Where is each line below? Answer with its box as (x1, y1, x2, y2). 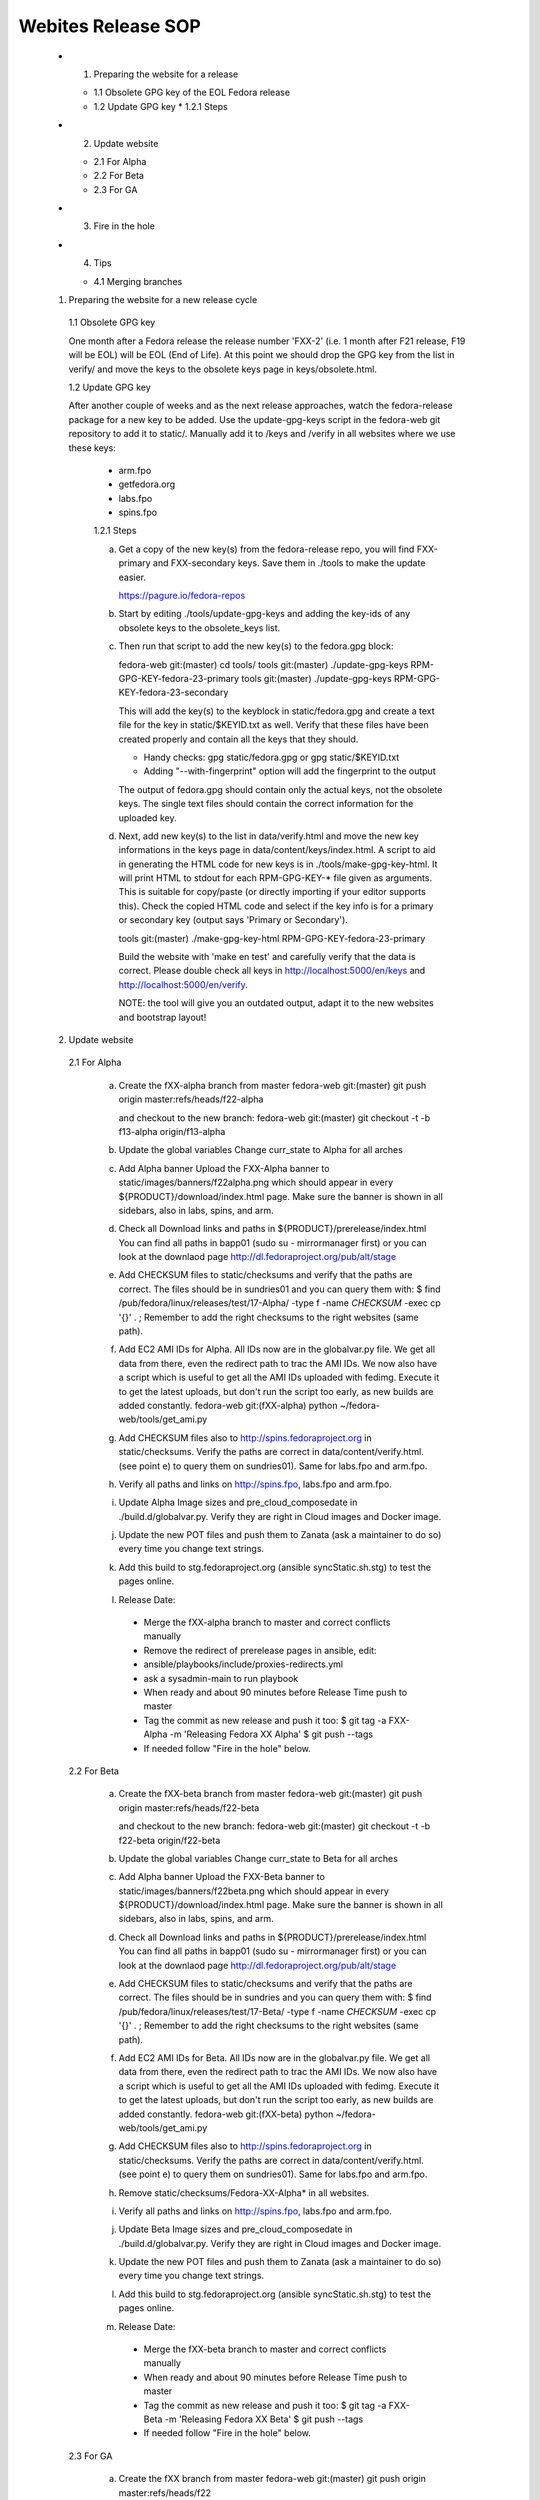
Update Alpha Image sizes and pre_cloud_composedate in (118, 1496, 358, 1509)
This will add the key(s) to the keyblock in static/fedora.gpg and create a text (118, 705, 435, 717)
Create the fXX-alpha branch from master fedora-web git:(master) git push (118, 1079, 427, 1091)
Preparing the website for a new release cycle (68, 294, 258, 306)
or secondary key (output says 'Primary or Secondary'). (118, 914, 349, 926)
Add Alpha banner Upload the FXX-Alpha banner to (118, 1162, 330, 1174)
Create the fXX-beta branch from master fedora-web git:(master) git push (118, 1788, 423, 1800)
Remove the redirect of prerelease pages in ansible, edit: (143, 1644, 377, 1656)
